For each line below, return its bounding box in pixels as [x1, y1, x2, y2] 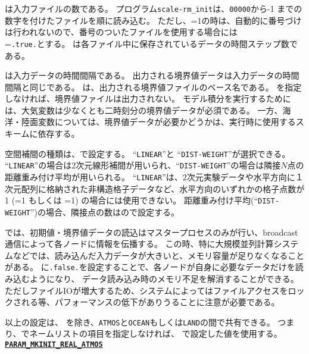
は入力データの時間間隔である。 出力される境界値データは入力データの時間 [5, 69, 299, 82]
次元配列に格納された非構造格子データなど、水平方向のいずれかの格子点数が [5, 182, 305, 195]
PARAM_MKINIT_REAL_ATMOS [5, 340, 103, 349]
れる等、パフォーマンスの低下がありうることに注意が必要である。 [21, 296, 280, 308]
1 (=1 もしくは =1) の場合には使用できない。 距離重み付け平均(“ [5, 194, 258, 206]
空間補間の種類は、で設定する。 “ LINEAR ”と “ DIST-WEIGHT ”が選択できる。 [5, 147, 291, 159]
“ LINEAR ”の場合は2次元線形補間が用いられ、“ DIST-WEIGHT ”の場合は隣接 [5, 159, 281, 171]
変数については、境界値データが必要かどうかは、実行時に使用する [38, 115, 296, 128]
